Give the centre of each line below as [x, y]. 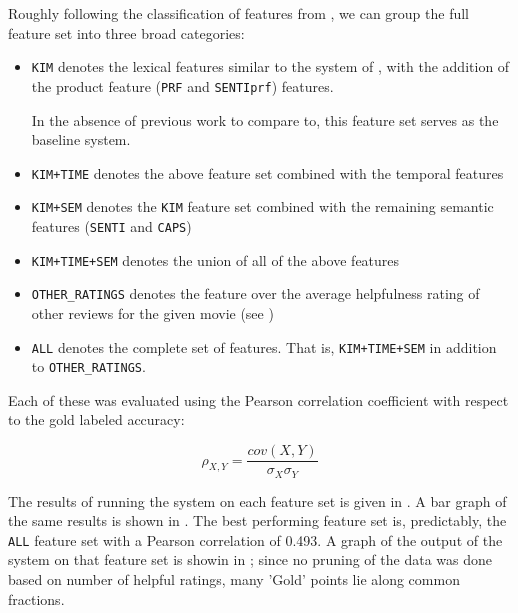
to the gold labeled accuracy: [96, 419]
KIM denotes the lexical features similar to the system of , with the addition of [270, 66]
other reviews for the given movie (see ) [152, 312]
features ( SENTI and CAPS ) [111, 226]
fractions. [36, 598]
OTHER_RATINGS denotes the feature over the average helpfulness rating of [255, 293]
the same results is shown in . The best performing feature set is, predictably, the [257, 520]
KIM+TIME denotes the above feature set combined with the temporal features [267, 172]
